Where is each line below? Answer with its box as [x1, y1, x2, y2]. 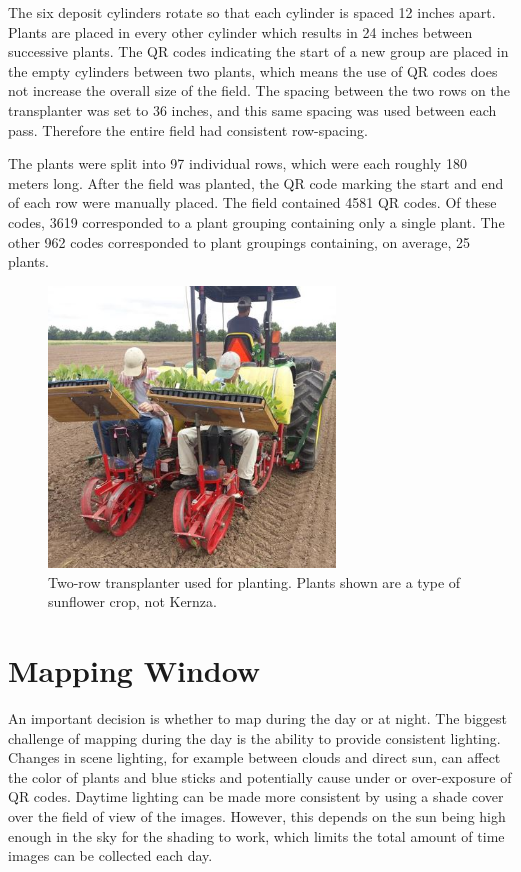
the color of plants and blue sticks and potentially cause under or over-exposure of [8, 766, 512, 787]
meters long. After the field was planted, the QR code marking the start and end [8, 172, 504, 193]
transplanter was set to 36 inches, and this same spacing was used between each [8, 99, 497, 120]
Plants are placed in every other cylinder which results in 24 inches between [8, 21, 473, 42]
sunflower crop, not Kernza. [48, 591, 217, 612]
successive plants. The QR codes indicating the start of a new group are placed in [8, 41, 509, 62]
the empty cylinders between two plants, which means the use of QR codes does [8, 60, 498, 81]
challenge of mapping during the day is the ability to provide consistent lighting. [8, 727, 501, 748]
